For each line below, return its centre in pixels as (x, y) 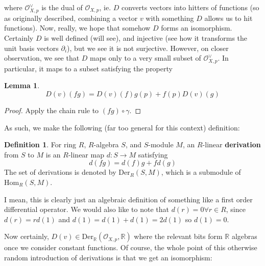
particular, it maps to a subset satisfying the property (88, 68)
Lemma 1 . (22, 85)
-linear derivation (232, 144)
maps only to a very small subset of (146, 58)
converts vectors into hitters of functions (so (190, 7)
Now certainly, (27, 236)
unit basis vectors (31, 48)
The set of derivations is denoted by (60, 172)
